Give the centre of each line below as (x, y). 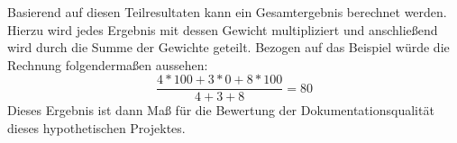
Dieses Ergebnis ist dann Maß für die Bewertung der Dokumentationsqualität (221, 110)
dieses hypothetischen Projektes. (96, 128)
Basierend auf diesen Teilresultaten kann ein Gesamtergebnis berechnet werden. (227, 12)
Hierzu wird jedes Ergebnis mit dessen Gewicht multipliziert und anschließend (223, 29)
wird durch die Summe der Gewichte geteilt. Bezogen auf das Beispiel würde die (228, 47)
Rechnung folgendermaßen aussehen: (108, 64)
